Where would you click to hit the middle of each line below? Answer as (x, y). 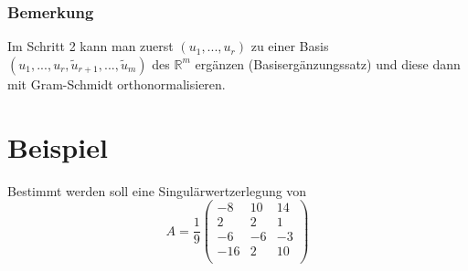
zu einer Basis (290, 46)
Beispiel (58, 146)
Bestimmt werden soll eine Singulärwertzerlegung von (157, 190)
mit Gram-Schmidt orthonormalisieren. (117, 83)
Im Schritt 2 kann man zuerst (90, 46)
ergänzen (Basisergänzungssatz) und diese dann (328, 63)
